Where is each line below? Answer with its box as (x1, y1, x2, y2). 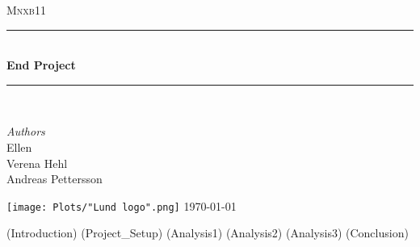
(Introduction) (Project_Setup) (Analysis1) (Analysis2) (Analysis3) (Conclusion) (6, 224, 409, 241)
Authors (6, 123, 45, 140)
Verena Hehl (6, 154, 68, 171)
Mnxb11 (6, 2, 46, 18)
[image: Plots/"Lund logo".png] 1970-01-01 (6, 197, 237, 214)
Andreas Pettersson (6, 170, 103, 187)
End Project (6, 57, 76, 73)
